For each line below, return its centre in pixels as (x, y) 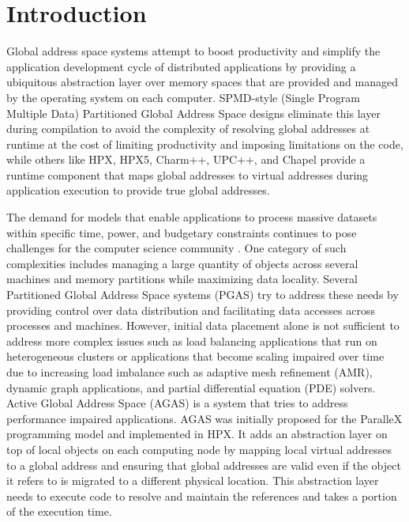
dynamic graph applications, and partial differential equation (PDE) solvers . (191, 387)
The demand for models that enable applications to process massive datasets (192, 217)
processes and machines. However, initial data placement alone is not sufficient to (203, 325)
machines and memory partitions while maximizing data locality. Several (182, 279)
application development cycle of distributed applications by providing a (181, 66)
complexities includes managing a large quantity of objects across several (182, 263)
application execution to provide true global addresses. (138, 190)
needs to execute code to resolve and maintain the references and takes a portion (202, 496)
